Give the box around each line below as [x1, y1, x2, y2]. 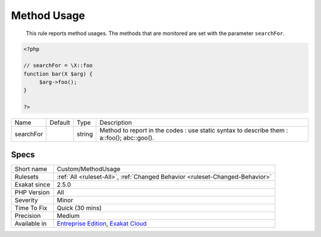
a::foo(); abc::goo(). [99, 134, 155, 142]
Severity [14, 196, 38, 204]
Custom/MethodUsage [56, 165, 121, 173]
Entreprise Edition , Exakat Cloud [56, 219, 147, 227]
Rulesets [14, 172, 39, 181]
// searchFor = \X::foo [23, 62, 93, 69]
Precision [14, 211, 41, 220]
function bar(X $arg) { [23, 70, 93, 77]
